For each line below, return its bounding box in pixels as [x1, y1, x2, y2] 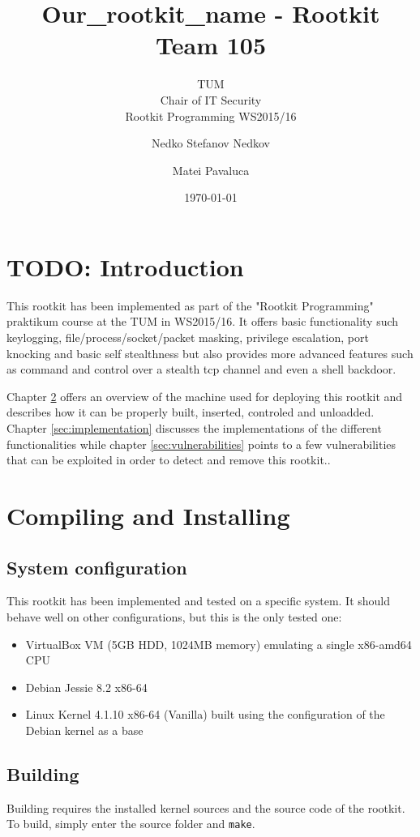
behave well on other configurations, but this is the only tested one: [6, 608, 342, 625]
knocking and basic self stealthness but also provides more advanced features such [6, 344, 414, 361]
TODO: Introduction [6, 250, 244, 283]
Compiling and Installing [6, 498, 290, 532]
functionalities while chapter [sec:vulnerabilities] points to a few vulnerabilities [6, 435, 396, 452]
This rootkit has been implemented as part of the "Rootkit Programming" [6, 297, 374, 314]
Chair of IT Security [160, 91, 262, 108]
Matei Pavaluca [172, 161, 250, 178]
